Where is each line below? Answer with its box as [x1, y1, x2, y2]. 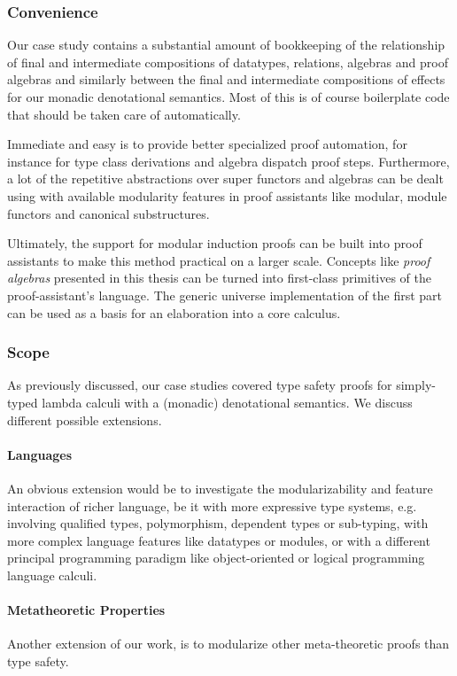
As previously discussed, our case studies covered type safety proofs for [7, 376, 392, 394]
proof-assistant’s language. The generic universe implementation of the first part [7, 285, 443, 304]
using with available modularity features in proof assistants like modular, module [7, 186, 447, 205]
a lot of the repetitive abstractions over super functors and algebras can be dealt [7, 169, 444, 188]
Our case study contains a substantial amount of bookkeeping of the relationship [7, 35, 445, 54]
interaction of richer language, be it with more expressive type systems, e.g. [7, 496, 417, 515]
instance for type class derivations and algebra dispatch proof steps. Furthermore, [7, 152, 450, 170]
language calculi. [7, 565, 97, 584]
